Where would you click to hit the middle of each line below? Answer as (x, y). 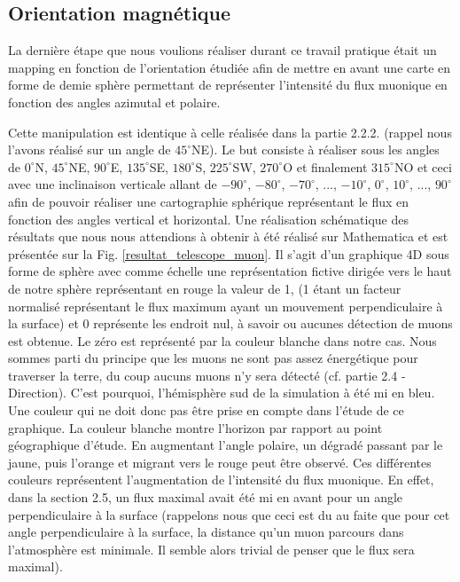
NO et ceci (423, 166)
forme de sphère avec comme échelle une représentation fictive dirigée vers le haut (230, 271)
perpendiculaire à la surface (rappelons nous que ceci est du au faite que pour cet (229, 514)
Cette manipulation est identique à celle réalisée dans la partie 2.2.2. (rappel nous (230, 132)
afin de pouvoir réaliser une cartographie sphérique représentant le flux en (209, 201)
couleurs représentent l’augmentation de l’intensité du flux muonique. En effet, (221, 480)
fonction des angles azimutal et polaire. (114, 102)
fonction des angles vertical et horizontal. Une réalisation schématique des (208, 219)
